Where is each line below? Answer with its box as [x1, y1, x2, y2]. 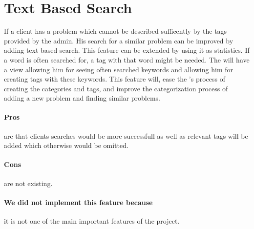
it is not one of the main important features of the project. [4, 216, 180, 226]
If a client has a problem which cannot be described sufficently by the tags [4, 26, 227, 36]
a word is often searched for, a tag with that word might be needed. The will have [4, 54, 250, 64]
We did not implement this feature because [4, 197, 153, 207]
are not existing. [4, 178, 53, 188]
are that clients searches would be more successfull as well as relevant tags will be [4, 130, 248, 141]
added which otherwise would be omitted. [4, 140, 128, 150]
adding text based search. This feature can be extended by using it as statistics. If [4, 45, 250, 55]
